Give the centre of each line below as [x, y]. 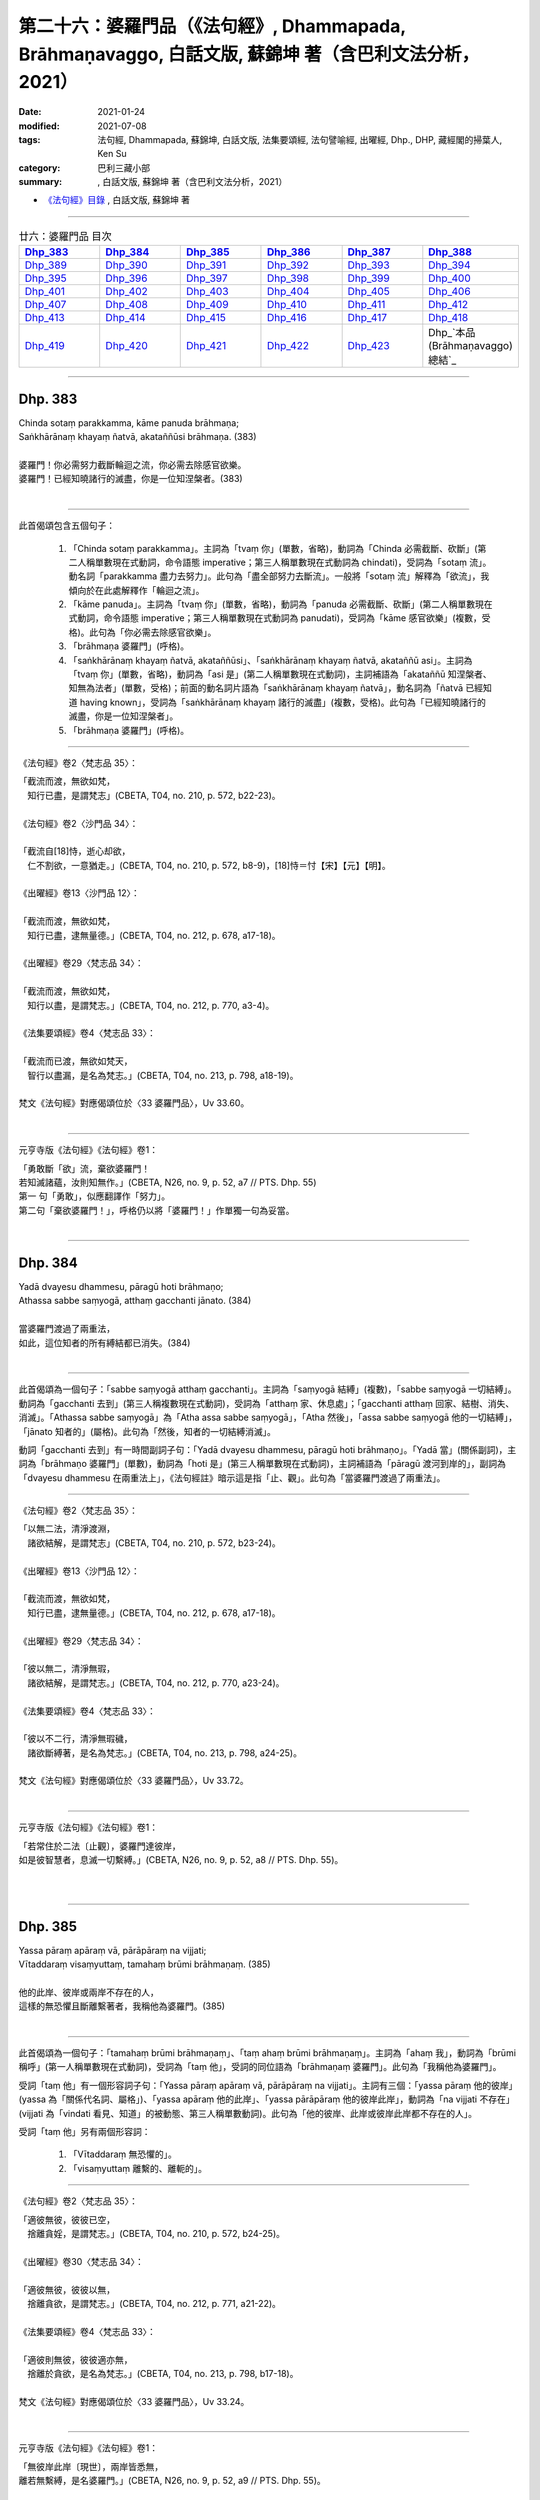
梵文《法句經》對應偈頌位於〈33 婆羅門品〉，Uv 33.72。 [133, 1781]
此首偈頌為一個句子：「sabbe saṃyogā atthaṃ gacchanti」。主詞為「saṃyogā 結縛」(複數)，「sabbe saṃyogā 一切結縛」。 [267, 1389]
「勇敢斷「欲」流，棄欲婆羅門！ [84, 1168]
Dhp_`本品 [452, 333]
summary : [40, 182]
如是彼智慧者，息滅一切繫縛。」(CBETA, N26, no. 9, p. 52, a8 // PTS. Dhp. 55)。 [181, 1860]
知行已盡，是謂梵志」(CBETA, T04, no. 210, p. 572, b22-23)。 [153, 795]
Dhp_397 [207, 278]
